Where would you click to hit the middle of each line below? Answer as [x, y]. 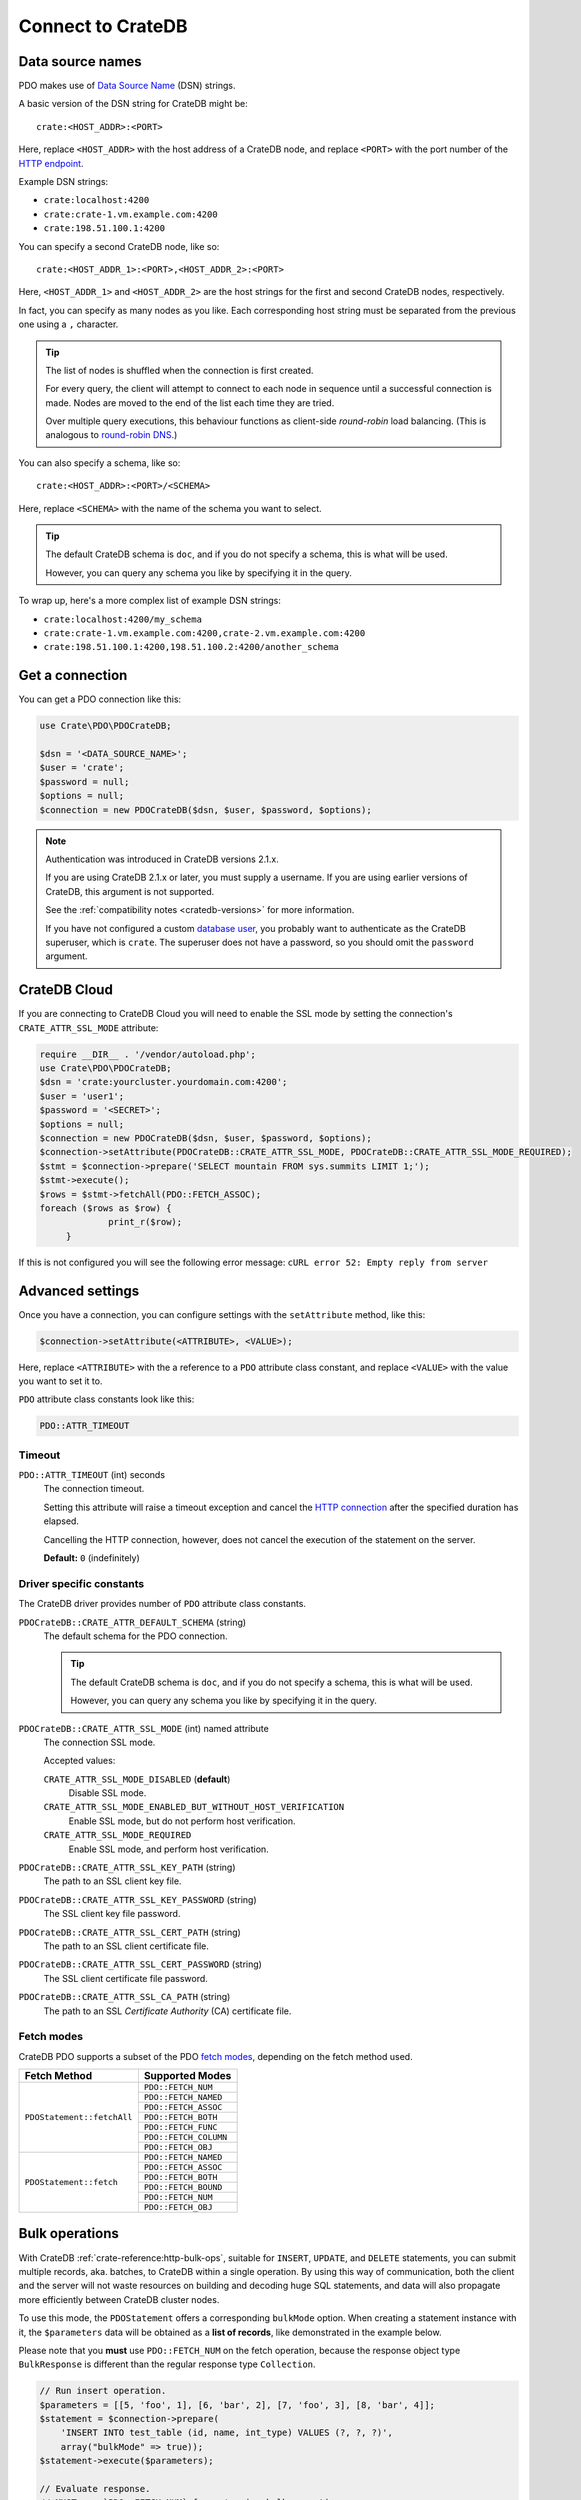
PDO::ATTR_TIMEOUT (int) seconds [91, 1475]
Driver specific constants [81, 1583]
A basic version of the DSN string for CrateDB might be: [133, 104]
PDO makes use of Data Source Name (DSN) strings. [127, 86]
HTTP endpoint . [51, 163]
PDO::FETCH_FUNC [180, 2127]
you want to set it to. [60, 1381]
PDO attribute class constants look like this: [106, 1399]
